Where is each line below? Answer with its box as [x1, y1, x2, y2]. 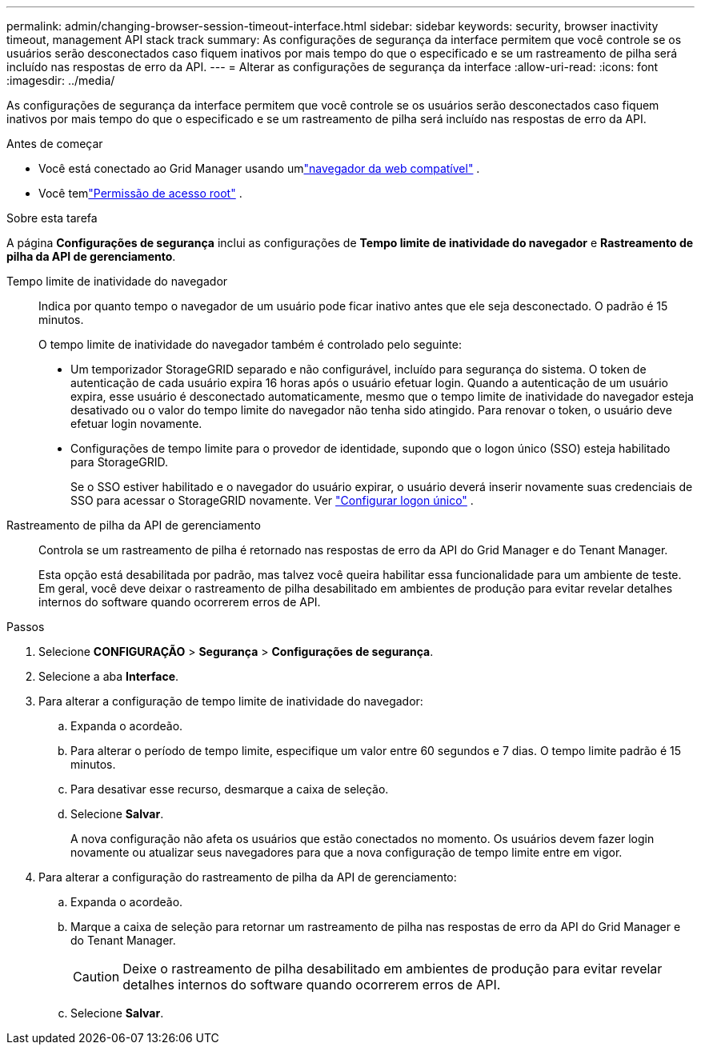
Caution [73, 969, 120, 985]
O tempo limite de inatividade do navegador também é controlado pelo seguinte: [38, 338, 462, 351]
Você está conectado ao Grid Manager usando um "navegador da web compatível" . [38, 162, 480, 175]
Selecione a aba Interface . [38, 669, 179, 683]
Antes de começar [6, 137, 103, 150]
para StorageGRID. [70, 455, 169, 469]
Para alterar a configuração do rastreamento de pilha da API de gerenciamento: [38, 870, 457, 884]
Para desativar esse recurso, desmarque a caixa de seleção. [70, 782, 389, 796]
